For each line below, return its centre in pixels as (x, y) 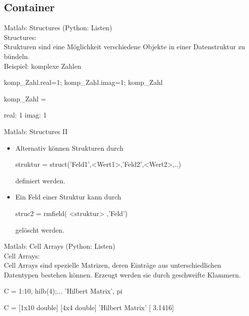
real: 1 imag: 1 (25, 115)
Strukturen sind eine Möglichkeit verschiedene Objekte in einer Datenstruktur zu (124, 47)
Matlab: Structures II (36, 131)
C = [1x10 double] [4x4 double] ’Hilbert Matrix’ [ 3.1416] (89, 307)
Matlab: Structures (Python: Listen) (58, 28)
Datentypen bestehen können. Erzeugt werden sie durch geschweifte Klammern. (122, 274)
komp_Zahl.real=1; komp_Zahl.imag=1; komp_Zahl (83, 82)
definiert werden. (40, 180)
